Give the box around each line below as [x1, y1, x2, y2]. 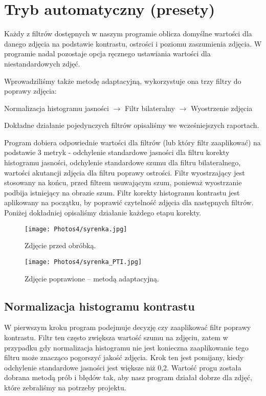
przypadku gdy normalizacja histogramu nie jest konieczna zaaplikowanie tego [4, 342, 249, 353]
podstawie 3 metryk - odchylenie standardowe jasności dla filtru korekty [4, 147, 230, 158]
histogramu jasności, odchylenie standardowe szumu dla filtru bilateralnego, [4, 157, 241, 168]
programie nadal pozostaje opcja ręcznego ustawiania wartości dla [4, 48, 211, 59]
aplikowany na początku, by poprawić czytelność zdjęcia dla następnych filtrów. [4, 197, 254, 208]
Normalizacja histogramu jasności [4, 102, 109, 113]
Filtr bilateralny [124, 102, 175, 113]
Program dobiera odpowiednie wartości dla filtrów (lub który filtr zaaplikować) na [4, 137, 261, 147]
